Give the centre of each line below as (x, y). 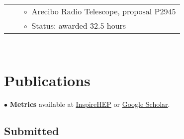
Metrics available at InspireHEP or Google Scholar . (90, 104)
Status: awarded (59, 25)
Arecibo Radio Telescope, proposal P (96, 11)
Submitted (32, 130)
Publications (47, 80)
